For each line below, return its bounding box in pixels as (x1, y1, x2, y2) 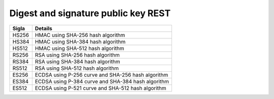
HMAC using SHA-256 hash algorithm (35, 31, 125, 38)
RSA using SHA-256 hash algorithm (35, 51, 120, 58)
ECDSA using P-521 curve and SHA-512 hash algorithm (35, 84, 167, 91)
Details (35, 25, 53, 32)
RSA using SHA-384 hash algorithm (35, 58, 120, 65)
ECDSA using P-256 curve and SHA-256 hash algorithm (35, 71, 168, 78)
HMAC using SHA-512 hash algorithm (35, 44, 124, 52)
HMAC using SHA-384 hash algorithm (35, 38, 126, 45)
